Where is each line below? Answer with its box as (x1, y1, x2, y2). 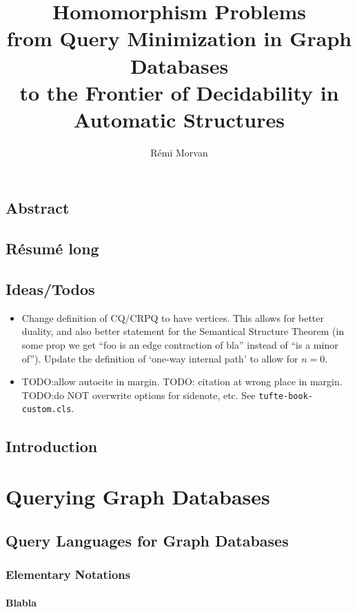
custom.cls (21, 405, 72, 415)
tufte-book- (258, 391, 313, 401)
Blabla (6, 595, 37, 609)
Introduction (6, 435, 98, 456)
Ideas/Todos (6, 278, 95, 300)
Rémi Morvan (150, 145, 208, 159)
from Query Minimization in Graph (6, 24, 352, 52)
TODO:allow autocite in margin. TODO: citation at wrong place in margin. (21, 374, 343, 389)
